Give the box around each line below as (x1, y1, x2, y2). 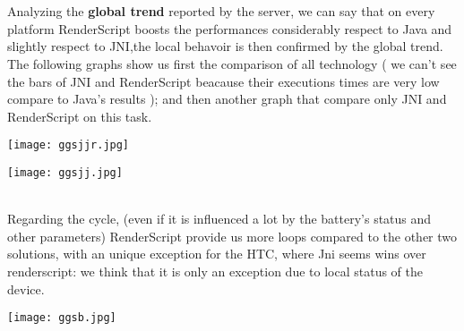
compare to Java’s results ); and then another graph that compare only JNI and (7, 89, 447, 108)
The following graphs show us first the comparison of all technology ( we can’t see (7, 54, 457, 72)
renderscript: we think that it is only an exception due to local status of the (7, 262, 423, 281)
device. (7, 279, 45, 298)
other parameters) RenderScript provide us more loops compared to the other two (7, 226, 458, 245)
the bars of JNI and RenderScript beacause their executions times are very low (7, 72, 440, 90)
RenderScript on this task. (7, 106, 152, 125)
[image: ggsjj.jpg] (7, 166, 123, 179)
